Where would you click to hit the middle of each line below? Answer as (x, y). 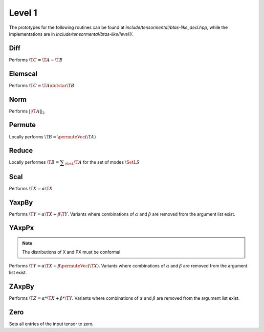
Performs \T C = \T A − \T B (36, 60)
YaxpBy (21, 202)
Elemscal (23, 74)
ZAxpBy (22, 287)
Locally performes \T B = (34, 162)
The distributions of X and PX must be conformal (71, 252)
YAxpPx (22, 228)
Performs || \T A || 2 (27, 111)
